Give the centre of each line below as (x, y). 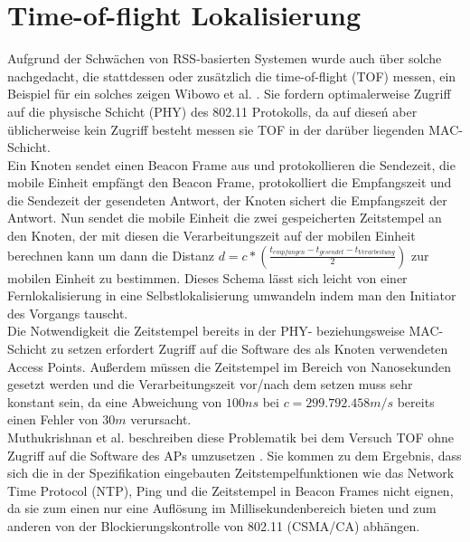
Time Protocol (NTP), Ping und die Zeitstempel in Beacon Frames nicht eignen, (230, 490)
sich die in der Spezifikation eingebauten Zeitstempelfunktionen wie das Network (231, 473)
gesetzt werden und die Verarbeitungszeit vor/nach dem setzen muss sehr (210, 384)
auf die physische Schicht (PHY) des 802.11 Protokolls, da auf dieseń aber (212, 111)
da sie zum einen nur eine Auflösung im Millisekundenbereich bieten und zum (222, 508)
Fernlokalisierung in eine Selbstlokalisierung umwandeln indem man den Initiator (232, 295)
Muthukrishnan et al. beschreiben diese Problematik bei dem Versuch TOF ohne (230, 437)
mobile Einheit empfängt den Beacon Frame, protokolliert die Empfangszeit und (230, 182)
